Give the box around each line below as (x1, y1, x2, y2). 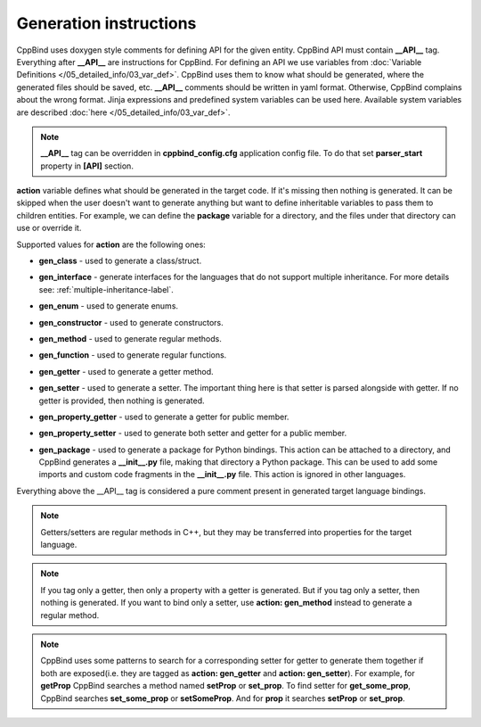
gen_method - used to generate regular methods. (38, 333, 222, 343)
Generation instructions (16, 13, 197, 33)
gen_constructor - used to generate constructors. (38, 317, 224, 327)
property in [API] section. (40, 161, 134, 171)
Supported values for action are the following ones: (16, 239, 207, 250)
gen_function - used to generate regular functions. (38, 350, 227, 360)
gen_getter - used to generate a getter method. (38, 366, 214, 376)
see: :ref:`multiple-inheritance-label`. (38, 284, 174, 294)
